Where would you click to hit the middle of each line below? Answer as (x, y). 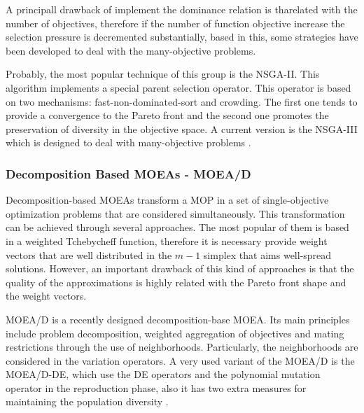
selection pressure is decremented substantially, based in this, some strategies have (182, 37)
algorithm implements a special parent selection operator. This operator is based (178, 87)
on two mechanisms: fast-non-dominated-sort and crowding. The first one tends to (182, 101)
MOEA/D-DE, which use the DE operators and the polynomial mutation (163, 374)
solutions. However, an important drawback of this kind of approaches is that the (180, 268)
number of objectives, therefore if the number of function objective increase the (175, 23)
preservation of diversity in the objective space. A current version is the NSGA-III (182, 128)
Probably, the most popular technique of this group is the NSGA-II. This (163, 74)
